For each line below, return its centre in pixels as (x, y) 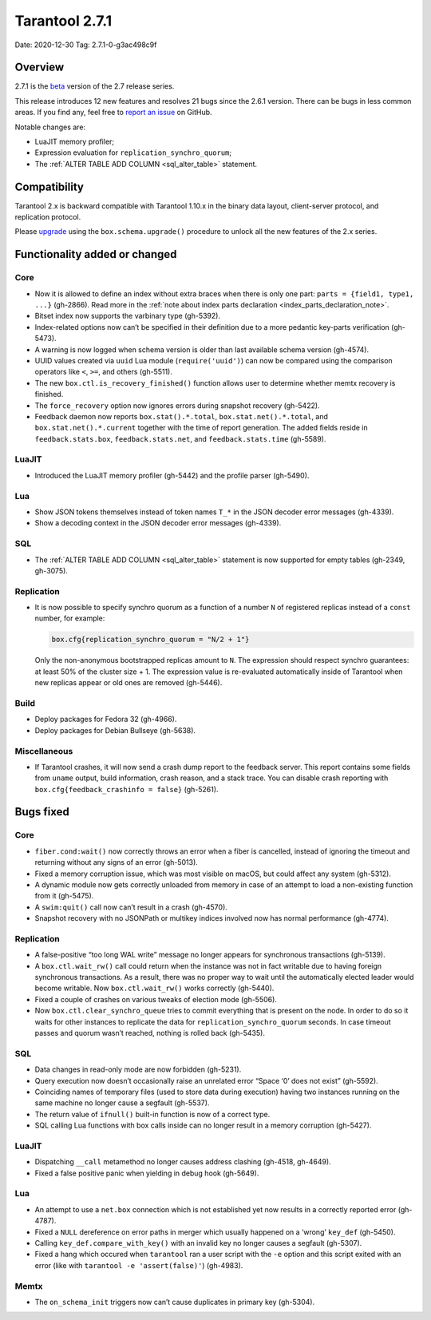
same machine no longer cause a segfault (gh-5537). (122, 1103)
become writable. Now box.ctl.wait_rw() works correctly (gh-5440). (154, 988)
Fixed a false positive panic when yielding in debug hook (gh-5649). (147, 1173)
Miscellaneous (44, 751)
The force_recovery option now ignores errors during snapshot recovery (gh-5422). (177, 405)
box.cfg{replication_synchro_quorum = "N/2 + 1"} (150, 640)
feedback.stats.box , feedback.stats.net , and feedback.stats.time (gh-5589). (180, 438)
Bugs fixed (42, 812)
